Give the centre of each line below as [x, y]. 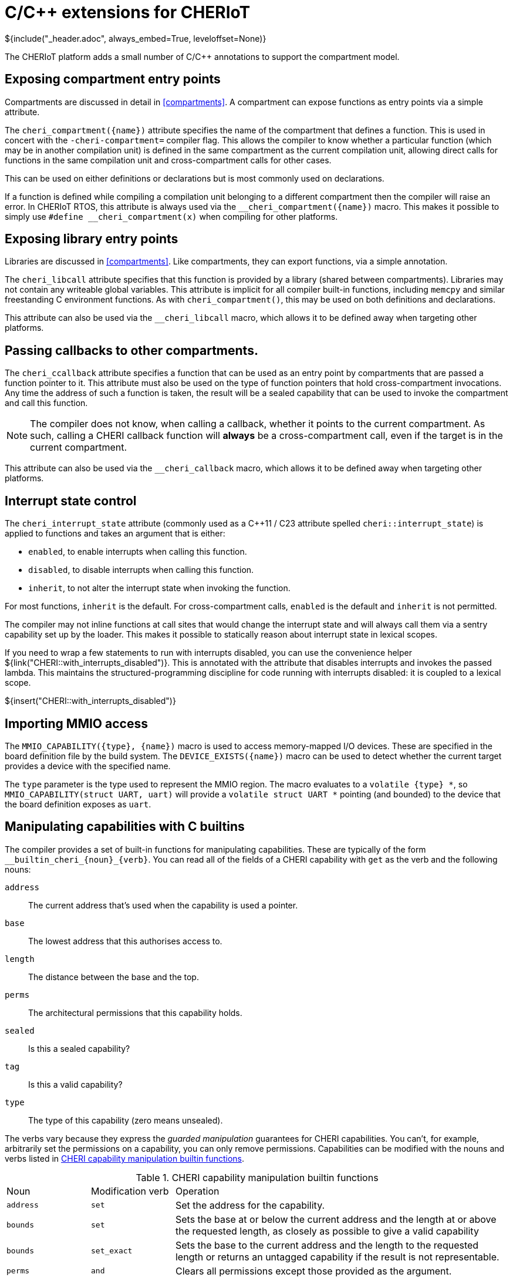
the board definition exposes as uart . [78, 804]
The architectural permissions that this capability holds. [135, 1012]
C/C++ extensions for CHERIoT [128, 12]
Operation [197, 1191]
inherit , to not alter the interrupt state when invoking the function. [159, 588]
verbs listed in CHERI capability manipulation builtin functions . [125, 1158]
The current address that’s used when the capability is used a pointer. [163, 905]
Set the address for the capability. [250, 1205]
